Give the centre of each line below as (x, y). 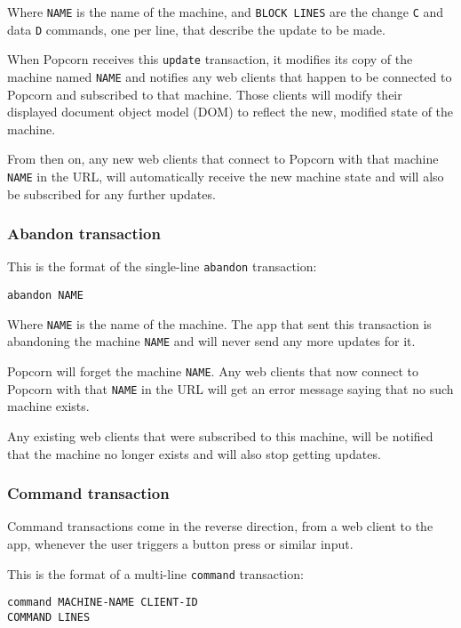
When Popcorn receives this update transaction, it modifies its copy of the (210, 59)
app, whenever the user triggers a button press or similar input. (180, 543)
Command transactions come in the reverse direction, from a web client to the (220, 526)
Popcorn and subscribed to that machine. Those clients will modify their (205, 94)
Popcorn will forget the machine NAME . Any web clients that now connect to (213, 371)
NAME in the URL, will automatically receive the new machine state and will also (226, 176)
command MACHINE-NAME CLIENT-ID (103, 603)
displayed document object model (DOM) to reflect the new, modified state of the (230, 112)
